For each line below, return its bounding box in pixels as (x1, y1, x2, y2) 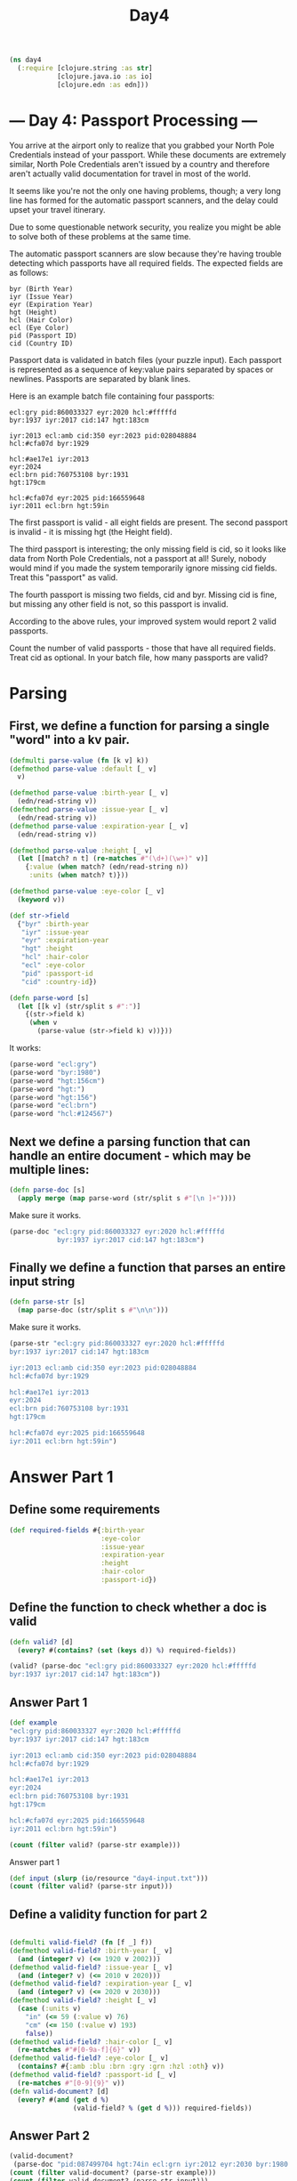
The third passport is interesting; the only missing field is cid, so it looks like (9, 544, 287, 554)
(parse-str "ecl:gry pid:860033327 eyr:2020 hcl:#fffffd (9, 1339, 225, 1348)
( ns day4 (9, 55, 42, 65)
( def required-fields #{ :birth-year (9, 1525, 145, 1535)
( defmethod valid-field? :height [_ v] (9, 1996, 157, 2005)
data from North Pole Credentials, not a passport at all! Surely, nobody (9, 553, 267, 563)
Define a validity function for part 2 (9, 1906, 208, 1922)
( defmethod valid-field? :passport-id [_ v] (9, 2071, 177, 2080)
